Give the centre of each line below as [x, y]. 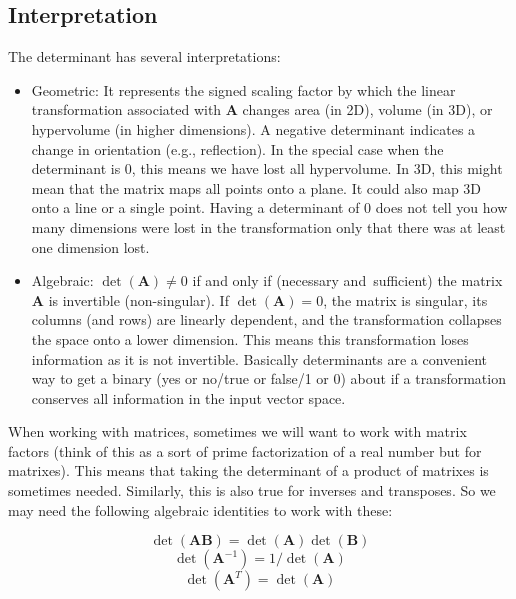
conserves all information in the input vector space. [188, 397]
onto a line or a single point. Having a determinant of [195, 207]
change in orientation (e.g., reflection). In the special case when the [237, 148]
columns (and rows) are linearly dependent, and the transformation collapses [266, 319]
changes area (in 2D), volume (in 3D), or [367, 109]
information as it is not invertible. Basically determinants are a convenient [259, 358]
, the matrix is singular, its [405, 299]
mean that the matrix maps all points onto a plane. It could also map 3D [256, 187]
